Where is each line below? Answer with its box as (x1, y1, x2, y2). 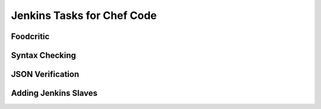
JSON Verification (11, 69, 80, 79)
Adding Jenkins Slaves (11, 88, 97, 98)
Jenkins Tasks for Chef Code (11, 9, 157, 22)
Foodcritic (11, 31, 50, 41)
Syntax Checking (11, 50, 77, 60)
